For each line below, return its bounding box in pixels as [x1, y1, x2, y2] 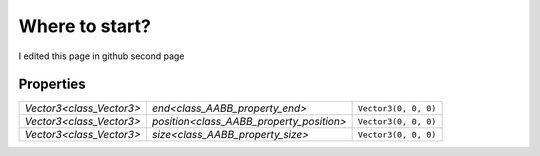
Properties [18, 76, 86, 93]
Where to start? [18, 15, 152, 37]
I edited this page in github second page [18, 50, 185, 62]
